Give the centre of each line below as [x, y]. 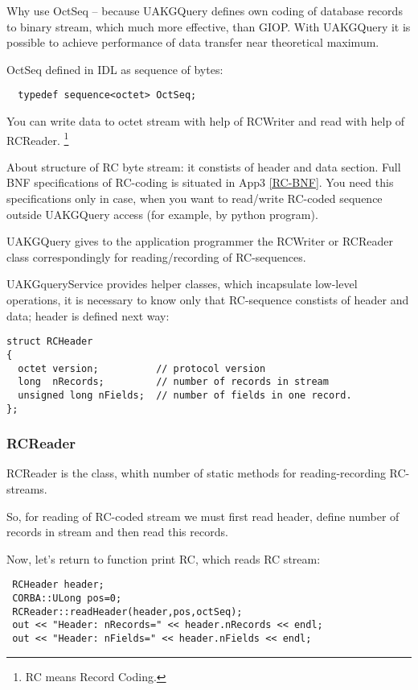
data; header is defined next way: [88, 315]
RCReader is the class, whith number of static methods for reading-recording [196, 473]
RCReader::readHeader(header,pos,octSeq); [127, 611]
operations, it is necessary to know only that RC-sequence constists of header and [208, 300]
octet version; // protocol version [142, 368]
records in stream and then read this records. [117, 532]
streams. [27, 488]
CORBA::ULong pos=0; [67, 598]
